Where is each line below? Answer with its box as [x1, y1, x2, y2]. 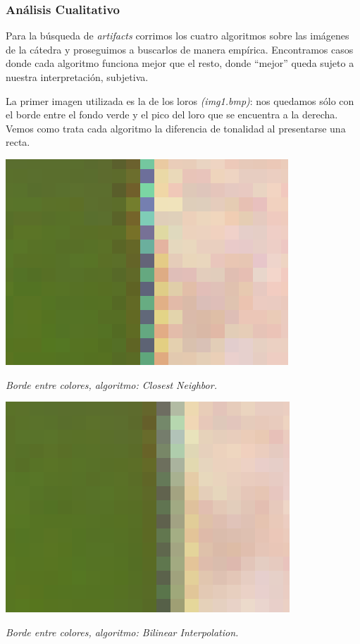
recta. [6, 135, 30, 149]
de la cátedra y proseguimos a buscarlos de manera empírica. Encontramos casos [6, 42, 354, 56]
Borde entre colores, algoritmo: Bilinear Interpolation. [6, 624, 239, 639]
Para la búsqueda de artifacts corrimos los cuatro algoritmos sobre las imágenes [6, 28, 349, 43]
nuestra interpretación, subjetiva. [6, 70, 149, 84]
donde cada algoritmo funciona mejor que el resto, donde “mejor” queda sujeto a [6, 56, 354, 70]
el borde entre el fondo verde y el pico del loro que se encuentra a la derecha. [6, 107, 338, 122]
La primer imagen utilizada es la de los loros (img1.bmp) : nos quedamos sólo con [6, 93, 354, 108]
